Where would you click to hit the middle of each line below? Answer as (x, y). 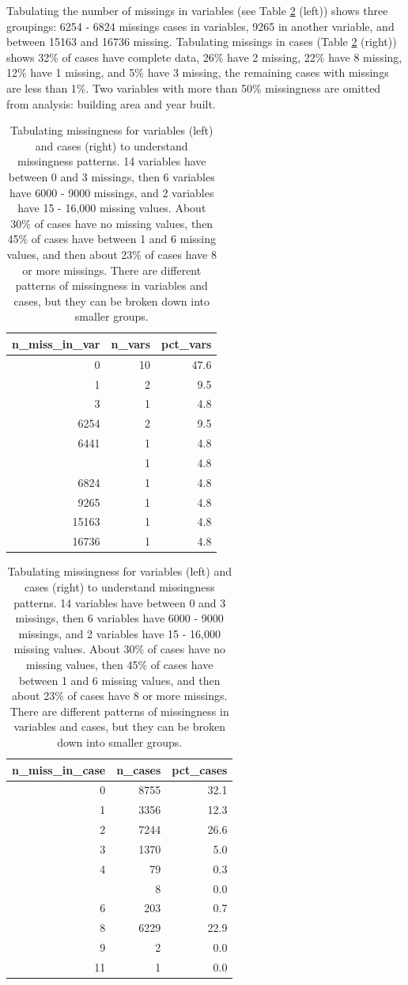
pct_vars (187, 343)
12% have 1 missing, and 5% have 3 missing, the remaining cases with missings (198, 72)
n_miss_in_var (56, 343)
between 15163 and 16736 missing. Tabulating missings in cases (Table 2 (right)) (202, 42)
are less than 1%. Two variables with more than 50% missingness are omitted (194, 87)
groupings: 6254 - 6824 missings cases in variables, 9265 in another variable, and (200, 26)
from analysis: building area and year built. (111, 103)
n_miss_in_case (59, 769)
